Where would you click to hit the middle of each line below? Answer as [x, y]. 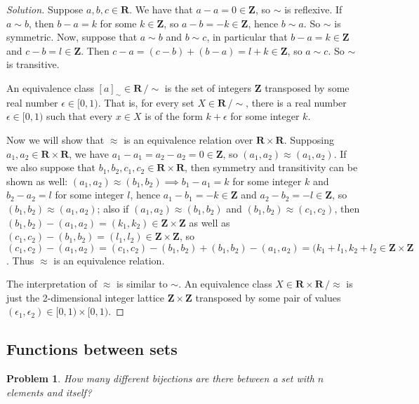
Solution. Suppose [45, 9]
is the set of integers [208, 87]
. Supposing [309, 139]
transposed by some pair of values [268, 297]
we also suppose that [51, 167]
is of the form [174, 116]
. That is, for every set [146, 102]
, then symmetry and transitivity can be [271, 167]
